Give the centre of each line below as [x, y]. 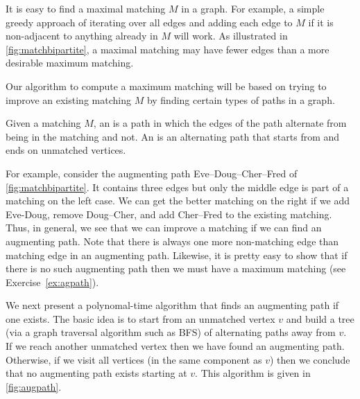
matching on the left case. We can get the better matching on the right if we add [178, 201]
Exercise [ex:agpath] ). [52, 282]
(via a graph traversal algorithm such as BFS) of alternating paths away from [171, 332]
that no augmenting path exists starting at [96, 373]
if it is [321, 22]
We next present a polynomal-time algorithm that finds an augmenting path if [172, 305]
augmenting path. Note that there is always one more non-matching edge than [172, 241]
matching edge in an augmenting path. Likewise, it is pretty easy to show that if [177, 255]
